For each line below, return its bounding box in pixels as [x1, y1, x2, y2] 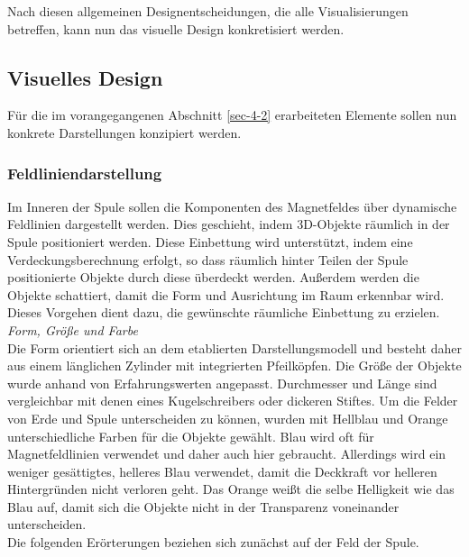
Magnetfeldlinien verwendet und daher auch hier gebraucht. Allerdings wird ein [7, 444, 446, 463]
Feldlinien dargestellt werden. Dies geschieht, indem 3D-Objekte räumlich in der [7, 215, 450, 233]
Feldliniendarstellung [7, 161, 162, 184]
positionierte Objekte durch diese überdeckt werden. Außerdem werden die [7, 268, 419, 287]
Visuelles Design [7, 63, 163, 91]
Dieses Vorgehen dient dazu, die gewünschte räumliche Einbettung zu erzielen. [7, 303, 440, 322]
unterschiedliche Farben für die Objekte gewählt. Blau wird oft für [7, 426, 374, 445]
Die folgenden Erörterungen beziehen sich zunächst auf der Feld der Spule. [7, 533, 419, 552]
